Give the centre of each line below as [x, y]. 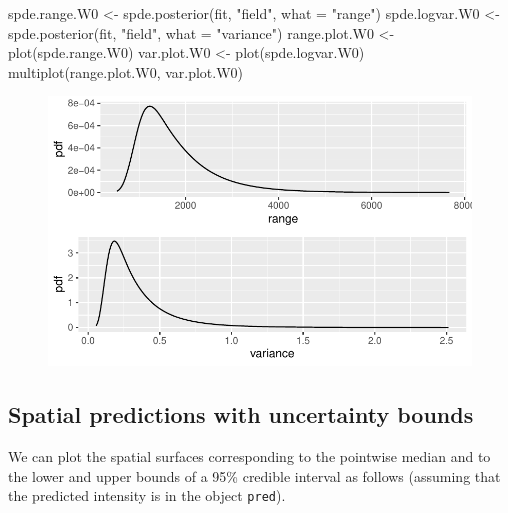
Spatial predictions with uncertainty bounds [241, 414]
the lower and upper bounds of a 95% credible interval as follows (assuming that [254, 475]
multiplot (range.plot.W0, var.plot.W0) [126, 71]
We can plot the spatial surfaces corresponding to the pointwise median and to [249, 455]
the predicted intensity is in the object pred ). [147, 495]
